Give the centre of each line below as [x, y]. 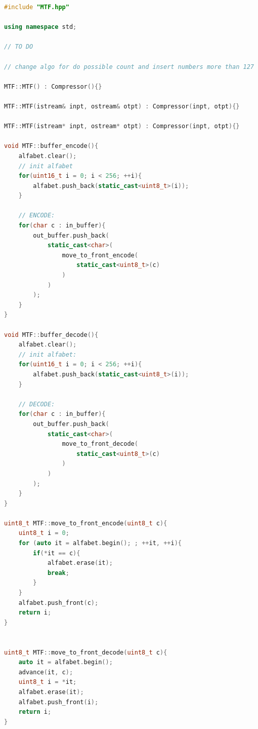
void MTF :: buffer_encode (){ [51, 146]
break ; [58, 573]
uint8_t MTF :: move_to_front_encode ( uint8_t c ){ [86, 523]
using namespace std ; [40, 27]
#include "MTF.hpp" [37, 7]
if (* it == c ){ [57, 553]
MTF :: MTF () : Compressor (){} [53, 86]
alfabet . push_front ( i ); [58, 702]
